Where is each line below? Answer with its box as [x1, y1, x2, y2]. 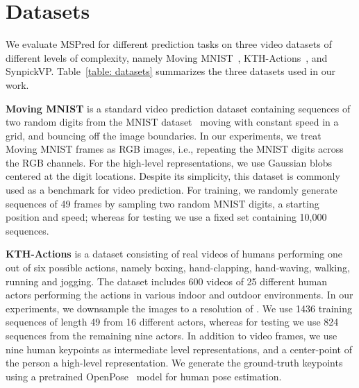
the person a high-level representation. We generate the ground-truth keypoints [6, 355, 343, 370]
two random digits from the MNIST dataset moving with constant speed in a [6, 115, 339, 129]
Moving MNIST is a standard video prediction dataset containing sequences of [6, 101, 351, 115]
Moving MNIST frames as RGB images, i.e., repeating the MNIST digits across [6, 142, 344, 156]
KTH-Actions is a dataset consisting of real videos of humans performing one [6, 246, 342, 261]
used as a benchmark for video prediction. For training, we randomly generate [6, 183, 337, 197]
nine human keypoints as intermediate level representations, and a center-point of [6, 341, 353, 356]
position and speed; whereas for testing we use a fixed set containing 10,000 [6, 210, 327, 224]
